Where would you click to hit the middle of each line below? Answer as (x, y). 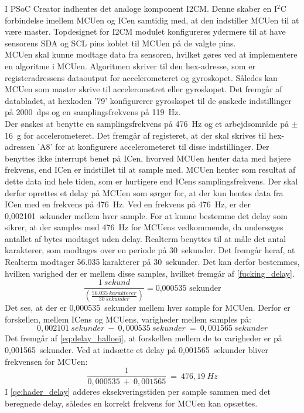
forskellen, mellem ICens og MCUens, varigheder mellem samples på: (128, 319)
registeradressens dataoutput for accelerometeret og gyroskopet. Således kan (141, 77)
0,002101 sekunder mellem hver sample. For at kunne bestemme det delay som (146, 215)
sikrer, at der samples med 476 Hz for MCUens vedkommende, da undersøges (144, 227)
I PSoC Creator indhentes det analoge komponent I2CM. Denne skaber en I (141, 8)
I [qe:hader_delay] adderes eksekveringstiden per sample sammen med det (138, 392)
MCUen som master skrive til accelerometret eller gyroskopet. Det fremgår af (144, 89)
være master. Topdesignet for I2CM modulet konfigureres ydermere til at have (145, 31)
